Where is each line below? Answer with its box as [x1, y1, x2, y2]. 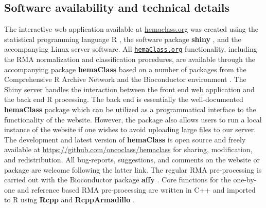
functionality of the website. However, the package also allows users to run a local [4, 114, 262, 124]
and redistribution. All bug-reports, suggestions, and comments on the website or [4, 154, 260, 164]
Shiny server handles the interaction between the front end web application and [4, 84, 255, 94]
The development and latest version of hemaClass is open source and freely [4, 134, 246, 144]
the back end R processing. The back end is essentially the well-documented [4, 94, 243, 105]
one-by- [233, 174, 257, 185]
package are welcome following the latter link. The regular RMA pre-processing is [4, 164, 262, 175]
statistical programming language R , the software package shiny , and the [4, 33, 241, 44]
